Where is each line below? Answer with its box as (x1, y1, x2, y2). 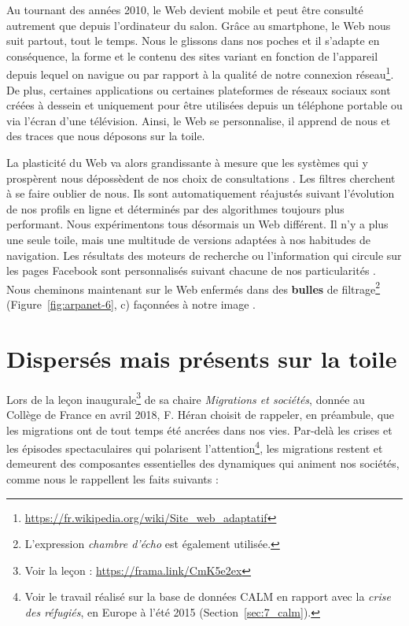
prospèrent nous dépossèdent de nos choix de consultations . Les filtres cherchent (6, 169, 396, 186)
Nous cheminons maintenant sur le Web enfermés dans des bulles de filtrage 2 (6, 278, 381, 297)
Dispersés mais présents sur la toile (6, 342, 397, 374)
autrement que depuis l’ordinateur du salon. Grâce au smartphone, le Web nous (6, 17, 391, 33)
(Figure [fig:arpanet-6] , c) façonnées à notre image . (6, 296, 256, 312)
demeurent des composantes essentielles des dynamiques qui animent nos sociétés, (6, 455, 400, 472)
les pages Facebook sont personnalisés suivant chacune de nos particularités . (6, 262, 376, 279)
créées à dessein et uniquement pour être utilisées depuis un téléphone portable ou (6, 97, 403, 113)
